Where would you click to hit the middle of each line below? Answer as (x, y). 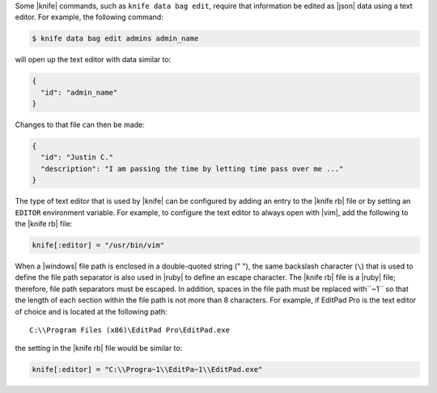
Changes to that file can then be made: (80, 125)
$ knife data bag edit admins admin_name (115, 39)
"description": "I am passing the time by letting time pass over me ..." (192, 169)
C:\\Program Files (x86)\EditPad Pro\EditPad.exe (130, 330)
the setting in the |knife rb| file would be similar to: (99, 349)
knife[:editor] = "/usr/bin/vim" (98, 245)
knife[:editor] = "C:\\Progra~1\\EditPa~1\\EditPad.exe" (147, 370)
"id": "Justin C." (77, 157)
